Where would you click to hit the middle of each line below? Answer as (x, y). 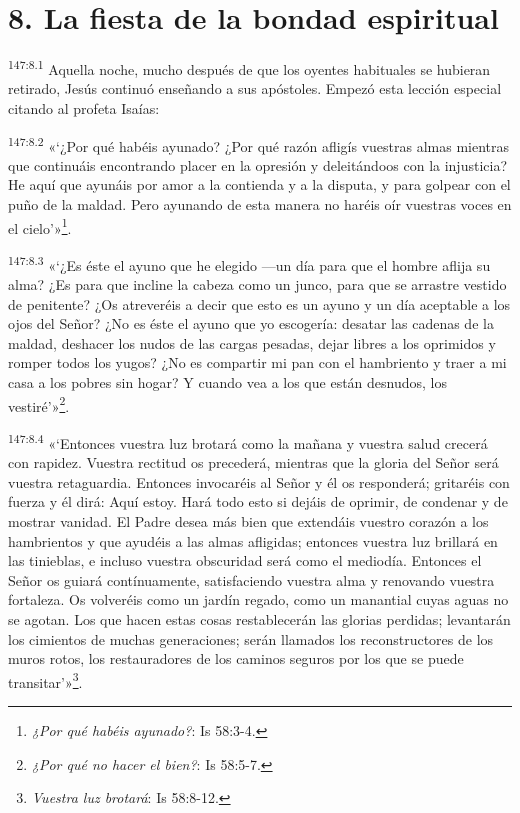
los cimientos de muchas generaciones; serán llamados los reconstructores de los (251, 638)
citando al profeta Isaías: (84, 107)
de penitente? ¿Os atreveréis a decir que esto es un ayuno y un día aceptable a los (259, 303)
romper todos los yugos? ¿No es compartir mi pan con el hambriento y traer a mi (257, 362)
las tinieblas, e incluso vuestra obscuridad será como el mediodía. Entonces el (245, 560)
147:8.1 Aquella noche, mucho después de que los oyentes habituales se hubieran (249, 67)
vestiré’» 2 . (39, 404)
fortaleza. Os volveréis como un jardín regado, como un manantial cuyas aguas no (258, 599)
